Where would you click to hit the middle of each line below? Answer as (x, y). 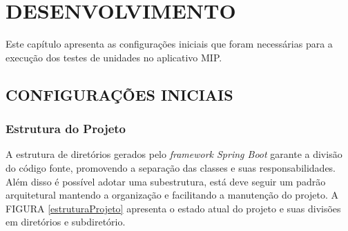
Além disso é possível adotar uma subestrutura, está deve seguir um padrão (166, 181)
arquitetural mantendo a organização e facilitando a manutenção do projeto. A (172, 195)
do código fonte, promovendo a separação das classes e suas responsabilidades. (171, 167)
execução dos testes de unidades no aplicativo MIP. (114, 57)
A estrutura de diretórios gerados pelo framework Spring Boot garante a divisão (174, 154)
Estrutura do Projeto (66, 129)
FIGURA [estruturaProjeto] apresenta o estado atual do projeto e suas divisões (173, 208)
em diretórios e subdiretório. (66, 222)
